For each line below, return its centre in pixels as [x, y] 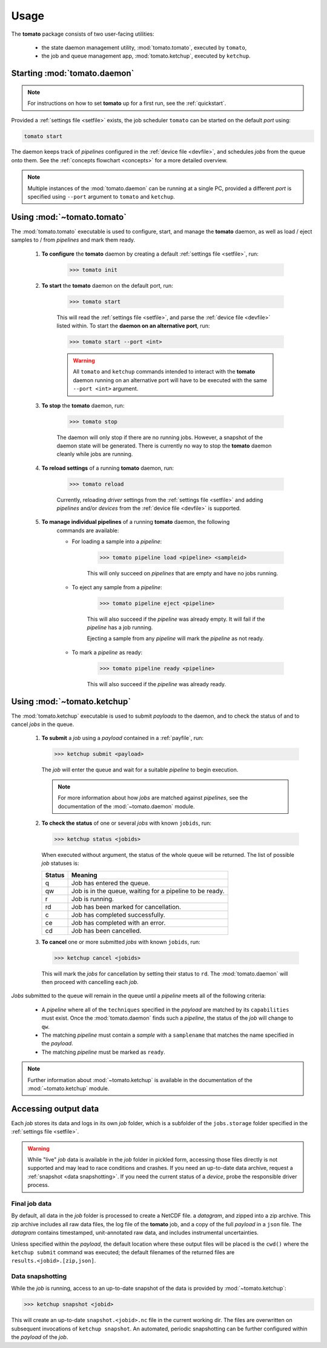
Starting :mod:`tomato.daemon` [73, 74]
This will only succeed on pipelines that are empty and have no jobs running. [183, 573]
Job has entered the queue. [111, 883]
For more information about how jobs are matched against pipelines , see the [153, 798]
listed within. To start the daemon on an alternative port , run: [133, 326]
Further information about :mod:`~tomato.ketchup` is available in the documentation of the [140, 1080]
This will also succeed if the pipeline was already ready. [157, 684]
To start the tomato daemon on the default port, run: [107, 285]
